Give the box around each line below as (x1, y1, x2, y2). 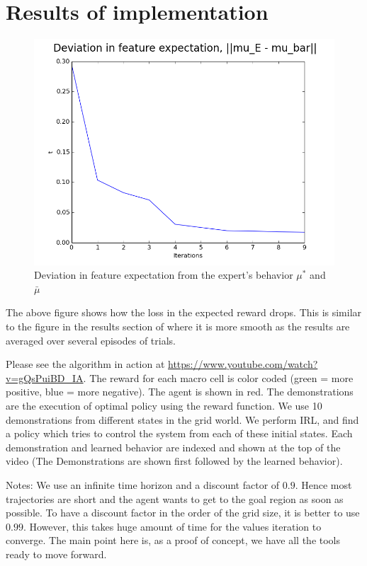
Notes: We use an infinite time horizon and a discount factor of (6, 478, 280, 492)
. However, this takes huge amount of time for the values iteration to (23, 519, 322, 533)
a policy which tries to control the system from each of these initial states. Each (6, 426, 353, 441)
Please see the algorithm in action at (6, 357, 165, 371)
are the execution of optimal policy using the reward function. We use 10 (6, 398, 322, 413)
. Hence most (295, 478, 352, 492)
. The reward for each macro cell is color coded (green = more (83, 370, 354, 385)
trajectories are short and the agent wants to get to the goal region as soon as (6, 491, 344, 506)
